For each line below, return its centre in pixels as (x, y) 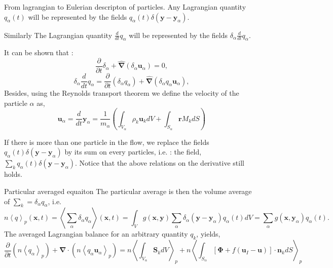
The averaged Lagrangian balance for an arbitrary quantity (96, 234)
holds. (13, 174)
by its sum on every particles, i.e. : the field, (133, 152)
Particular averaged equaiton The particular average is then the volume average (128, 191)
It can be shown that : (39, 52)
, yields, (208, 234)
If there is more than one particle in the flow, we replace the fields (107, 142)
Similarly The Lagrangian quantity (58, 35)
